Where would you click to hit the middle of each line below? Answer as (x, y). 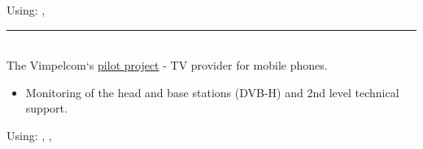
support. (46, 108)
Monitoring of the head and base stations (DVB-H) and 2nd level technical (212, 92)
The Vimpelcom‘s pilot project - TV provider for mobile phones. (167, 65)
